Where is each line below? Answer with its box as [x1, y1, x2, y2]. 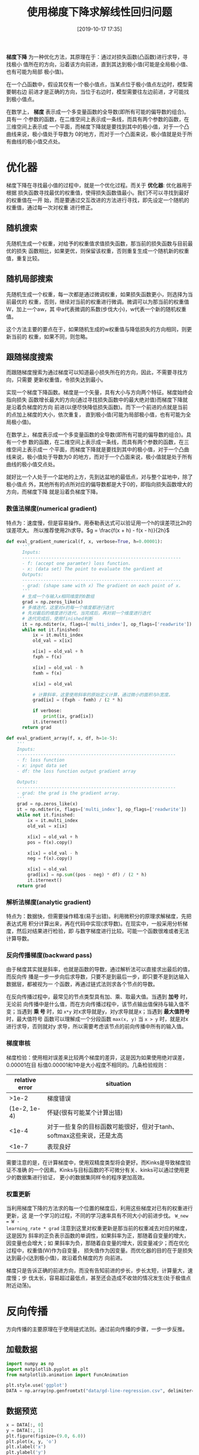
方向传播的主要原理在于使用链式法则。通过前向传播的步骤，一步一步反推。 [6, 1325, 188, 1333]
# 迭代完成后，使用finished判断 [21, 616, 93, 622]
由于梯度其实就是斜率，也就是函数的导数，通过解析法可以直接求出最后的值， [6, 966, 193, 973]
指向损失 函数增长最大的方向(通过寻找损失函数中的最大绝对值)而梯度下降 [6, 396, 183, 404]
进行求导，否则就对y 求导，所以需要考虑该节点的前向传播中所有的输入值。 [6, 1023, 187, 1030]
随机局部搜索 [6, 274, 53, 284]
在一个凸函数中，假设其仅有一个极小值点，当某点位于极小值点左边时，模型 [6, 81, 188, 88]
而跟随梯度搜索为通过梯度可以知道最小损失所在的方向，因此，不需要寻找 [6, 369, 182, 376]
